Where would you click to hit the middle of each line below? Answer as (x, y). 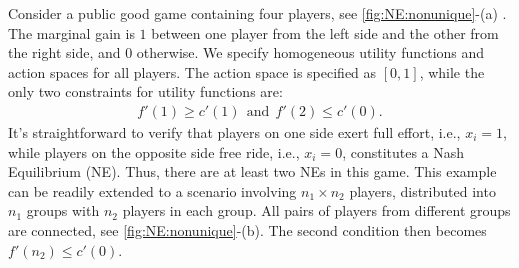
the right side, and (64, 52)
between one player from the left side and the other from (325, 32)
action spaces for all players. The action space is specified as (192, 71)
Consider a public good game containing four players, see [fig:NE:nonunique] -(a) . (257, 13)
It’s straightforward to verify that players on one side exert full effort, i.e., (234, 132)
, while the (452, 71)
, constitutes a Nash (403, 151)
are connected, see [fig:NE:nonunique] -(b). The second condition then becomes (247, 229)
